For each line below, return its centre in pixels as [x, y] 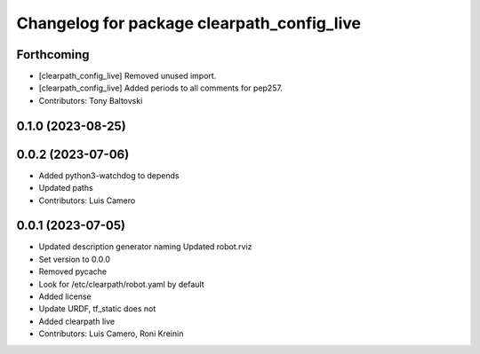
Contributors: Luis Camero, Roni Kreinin [111, 334]
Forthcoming [53, 55]
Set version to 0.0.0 [74, 259]
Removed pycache [72, 271]
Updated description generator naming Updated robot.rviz [145, 247]
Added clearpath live [77, 321]
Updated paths [66, 188]
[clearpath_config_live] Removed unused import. [128, 76]
